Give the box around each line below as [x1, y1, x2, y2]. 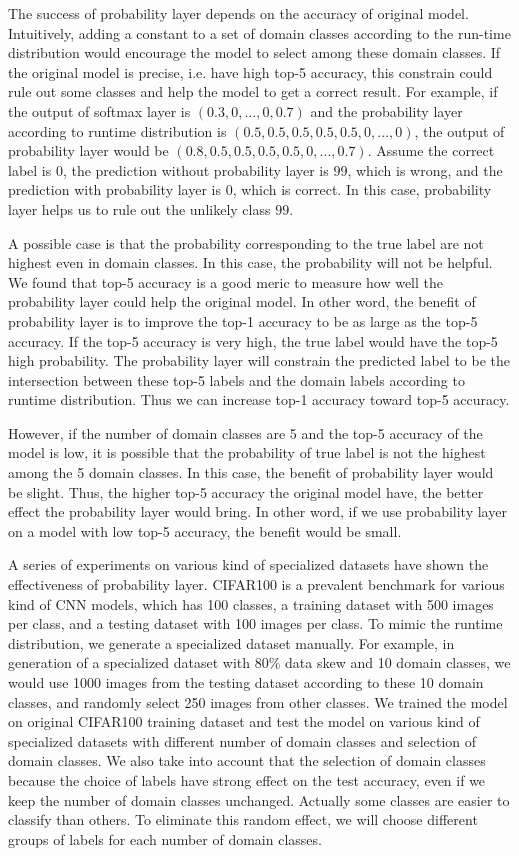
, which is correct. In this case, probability [232, 179, 492, 200]
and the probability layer [310, 100, 463, 121]
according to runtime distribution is [8, 120, 227, 141]
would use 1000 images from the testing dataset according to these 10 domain [8, 672, 484, 692]
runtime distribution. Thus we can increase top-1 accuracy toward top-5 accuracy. [8, 389, 510, 410]
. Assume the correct [367, 140, 495, 161]
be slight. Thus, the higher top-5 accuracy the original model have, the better [8, 481, 484, 502]
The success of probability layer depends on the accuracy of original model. [8, 3, 469, 23]
